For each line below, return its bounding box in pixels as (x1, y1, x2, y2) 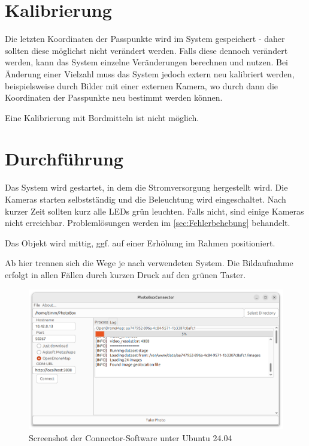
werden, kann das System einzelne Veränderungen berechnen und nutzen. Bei (5, 56, 289, 68)
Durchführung (5, 146, 123, 171)
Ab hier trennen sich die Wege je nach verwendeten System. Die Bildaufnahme (5, 257, 293, 269)
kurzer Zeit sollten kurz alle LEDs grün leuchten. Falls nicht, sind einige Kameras (5, 204, 304, 217)
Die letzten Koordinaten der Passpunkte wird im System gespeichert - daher (5, 32, 285, 45)
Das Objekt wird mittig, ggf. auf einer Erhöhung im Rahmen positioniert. (5, 236, 275, 249)
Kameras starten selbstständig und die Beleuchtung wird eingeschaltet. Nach (5, 193, 286, 205)
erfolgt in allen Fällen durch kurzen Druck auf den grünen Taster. (5, 268, 246, 281)
